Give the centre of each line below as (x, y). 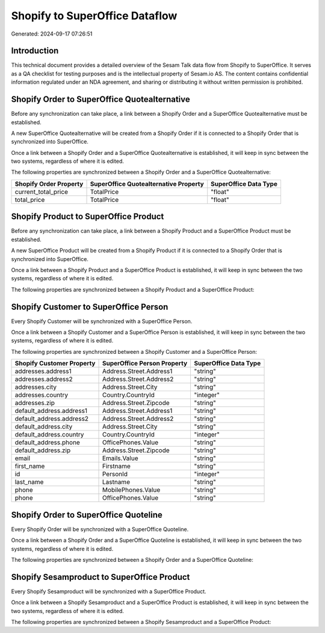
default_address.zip (43, 450)
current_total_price (42, 192)
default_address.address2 (52, 419)
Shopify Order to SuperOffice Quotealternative (101, 99)
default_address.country (49, 435)
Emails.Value (120, 458)
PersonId (115, 474)
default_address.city (44, 427)
